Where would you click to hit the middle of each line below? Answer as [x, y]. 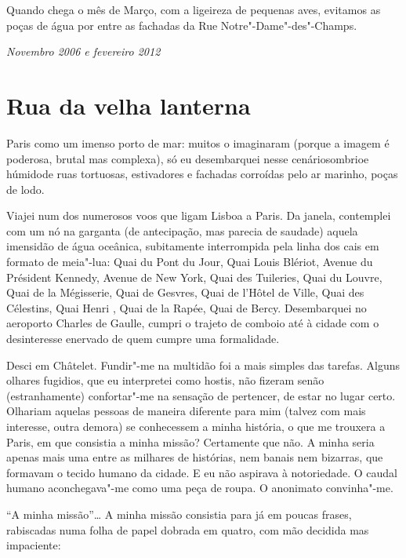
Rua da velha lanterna [129, 105]
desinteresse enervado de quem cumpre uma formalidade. [143, 339]
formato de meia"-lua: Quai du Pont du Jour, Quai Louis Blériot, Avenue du [190, 262]
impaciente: [34, 545]
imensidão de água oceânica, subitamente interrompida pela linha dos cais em [193, 246]
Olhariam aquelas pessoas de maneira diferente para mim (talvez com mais [186, 411]
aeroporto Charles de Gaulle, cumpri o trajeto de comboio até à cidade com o [193, 323]
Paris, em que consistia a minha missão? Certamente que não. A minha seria [190, 441]
